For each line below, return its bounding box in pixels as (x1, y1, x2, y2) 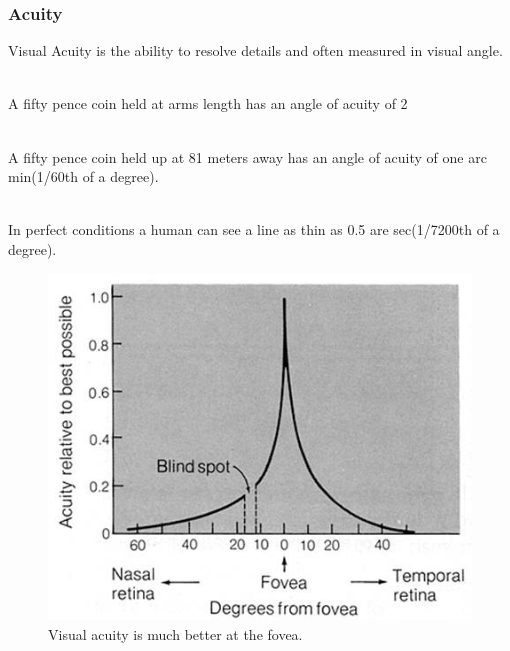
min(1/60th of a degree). (8, 166, 159, 187)
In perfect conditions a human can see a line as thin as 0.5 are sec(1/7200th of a (8, 219, 500, 240)
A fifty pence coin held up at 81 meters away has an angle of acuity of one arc (8, 146, 487, 167)
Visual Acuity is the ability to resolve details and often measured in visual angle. (8, 40, 503, 61)
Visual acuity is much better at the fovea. (48, 623, 303, 644)
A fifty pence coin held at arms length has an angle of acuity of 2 (8, 93, 408, 114)
